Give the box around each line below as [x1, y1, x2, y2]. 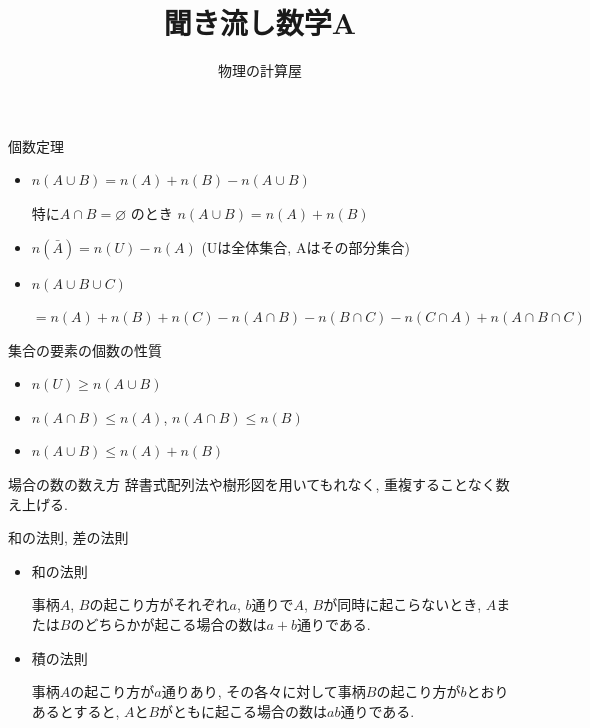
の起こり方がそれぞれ [89, 594, 230, 615]
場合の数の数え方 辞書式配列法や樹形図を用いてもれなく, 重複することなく [8, 474, 496, 495]
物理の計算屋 [218, 60, 302, 81]
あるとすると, [31, 700, 120, 721]
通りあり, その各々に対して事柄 [161, 681, 366, 702]
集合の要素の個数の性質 [8, 339, 162, 360]
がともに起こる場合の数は [159, 700, 328, 721]
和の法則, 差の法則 [8, 527, 129, 548]
